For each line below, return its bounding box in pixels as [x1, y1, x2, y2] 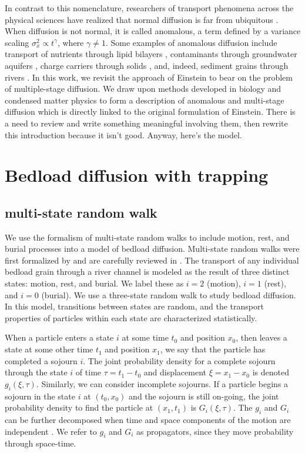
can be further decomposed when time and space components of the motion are [5, 414, 291, 426]
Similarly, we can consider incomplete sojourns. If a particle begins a [41, 377, 289, 389]
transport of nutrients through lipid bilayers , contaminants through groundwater [5, 48, 297, 60]
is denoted [252, 366, 289, 378]
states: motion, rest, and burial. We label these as [5, 277, 184, 289]
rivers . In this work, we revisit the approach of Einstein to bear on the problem [5, 71, 293, 83]
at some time [122, 331, 169, 344]
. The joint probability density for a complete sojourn [83, 354, 276, 367]
